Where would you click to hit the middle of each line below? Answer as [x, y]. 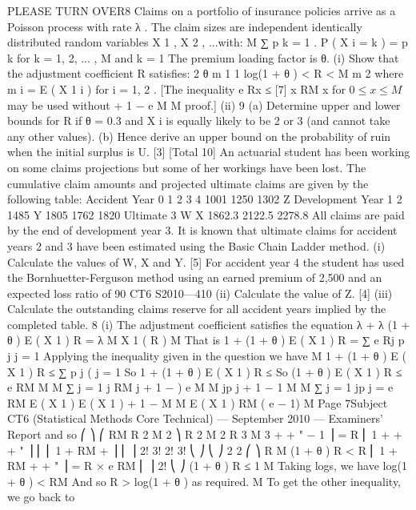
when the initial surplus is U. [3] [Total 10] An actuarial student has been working [209, 152]
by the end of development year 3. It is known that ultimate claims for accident [202, 230]
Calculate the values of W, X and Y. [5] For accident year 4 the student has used [206, 261]
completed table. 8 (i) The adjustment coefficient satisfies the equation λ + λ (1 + [209, 324]
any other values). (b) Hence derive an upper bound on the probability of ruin [199, 136]
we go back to [41, 497]
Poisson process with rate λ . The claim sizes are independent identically [185, 26]
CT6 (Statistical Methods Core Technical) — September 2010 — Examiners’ [195, 418]
